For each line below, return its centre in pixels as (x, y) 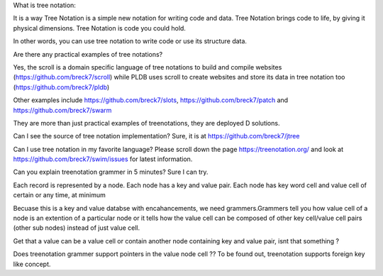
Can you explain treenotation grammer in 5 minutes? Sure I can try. (111, 172)
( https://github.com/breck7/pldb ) (61, 87)
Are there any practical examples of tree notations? (88, 54)
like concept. (32, 264)
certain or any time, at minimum (59, 195)
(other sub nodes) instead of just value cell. (77, 228)
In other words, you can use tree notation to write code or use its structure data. (130, 41)
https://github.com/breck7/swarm (62, 110)
